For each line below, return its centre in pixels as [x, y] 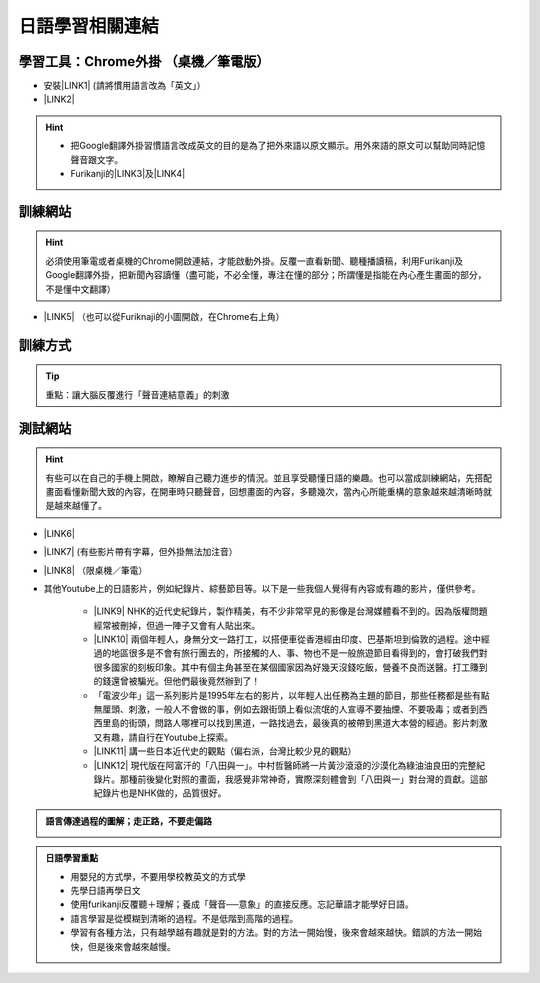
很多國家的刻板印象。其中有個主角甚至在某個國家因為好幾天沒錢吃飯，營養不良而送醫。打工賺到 [290, 667]
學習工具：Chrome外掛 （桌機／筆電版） [144, 61]
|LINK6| [59, 533]
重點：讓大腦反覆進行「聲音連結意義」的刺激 [137, 394]
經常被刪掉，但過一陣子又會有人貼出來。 [176, 625]
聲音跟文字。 [97, 159]
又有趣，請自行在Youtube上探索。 [163, 737]
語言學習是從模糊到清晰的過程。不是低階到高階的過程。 [184, 918]
